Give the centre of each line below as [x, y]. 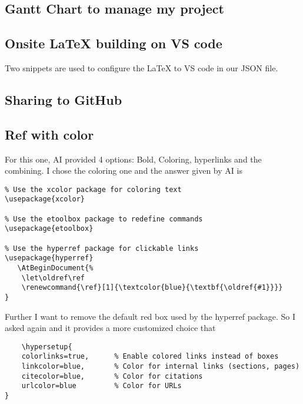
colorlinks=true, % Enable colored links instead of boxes [150, 357]
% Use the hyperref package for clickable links [102, 248]
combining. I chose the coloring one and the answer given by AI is [124, 170]
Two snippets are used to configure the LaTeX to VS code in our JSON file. [141, 67]
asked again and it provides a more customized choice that [110, 328]
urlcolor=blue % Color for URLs [101, 386]
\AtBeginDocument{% [55, 268]
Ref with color [49, 134]
